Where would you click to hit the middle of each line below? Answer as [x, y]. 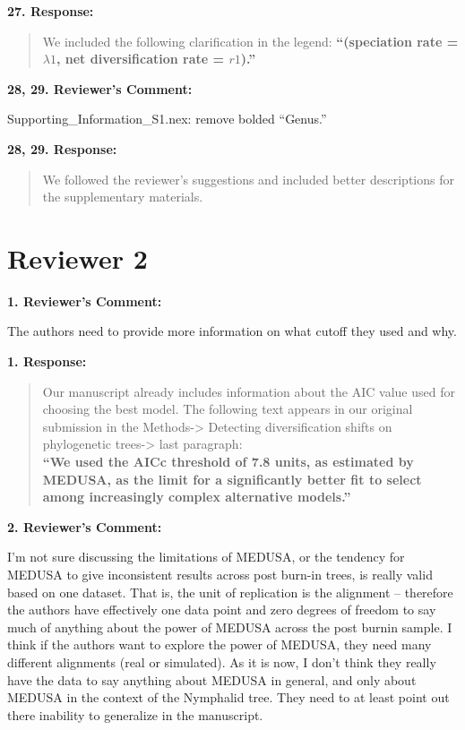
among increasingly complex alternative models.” [197, 497]
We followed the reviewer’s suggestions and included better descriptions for [248, 179]
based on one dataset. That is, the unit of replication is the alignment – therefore [230, 592]
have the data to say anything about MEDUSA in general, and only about [212, 679]
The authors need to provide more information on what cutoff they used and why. [232, 331]
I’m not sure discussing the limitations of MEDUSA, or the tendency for [206, 557]
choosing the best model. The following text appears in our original [228, 409]
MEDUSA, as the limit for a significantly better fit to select [232, 479]
